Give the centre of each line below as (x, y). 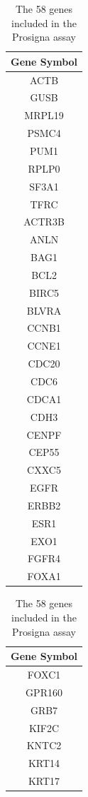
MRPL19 (44, 115)
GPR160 (44, 692)
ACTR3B (44, 222)
